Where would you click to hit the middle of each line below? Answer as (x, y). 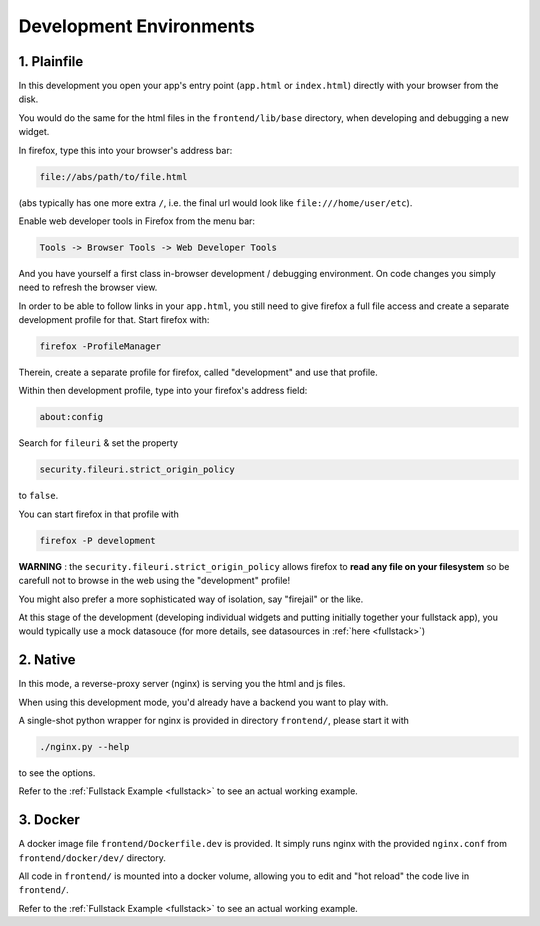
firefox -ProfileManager (100, 346)
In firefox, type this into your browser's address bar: (125, 150)
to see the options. (57, 773)
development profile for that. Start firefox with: (114, 320)
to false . (38, 496)
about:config (71, 417)
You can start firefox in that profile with (98, 514)
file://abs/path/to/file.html (113, 176)
